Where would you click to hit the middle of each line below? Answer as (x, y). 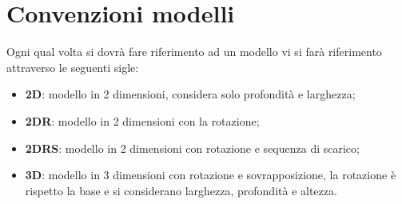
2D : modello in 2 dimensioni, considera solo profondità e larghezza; (190, 94)
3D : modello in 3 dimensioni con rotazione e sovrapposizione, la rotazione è (211, 175)
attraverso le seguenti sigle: (73, 67)
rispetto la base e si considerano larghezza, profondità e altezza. (181, 190)
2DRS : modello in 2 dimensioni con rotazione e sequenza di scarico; (192, 148)
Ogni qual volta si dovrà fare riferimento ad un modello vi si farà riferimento (194, 52)
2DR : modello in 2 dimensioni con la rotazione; (142, 120)
